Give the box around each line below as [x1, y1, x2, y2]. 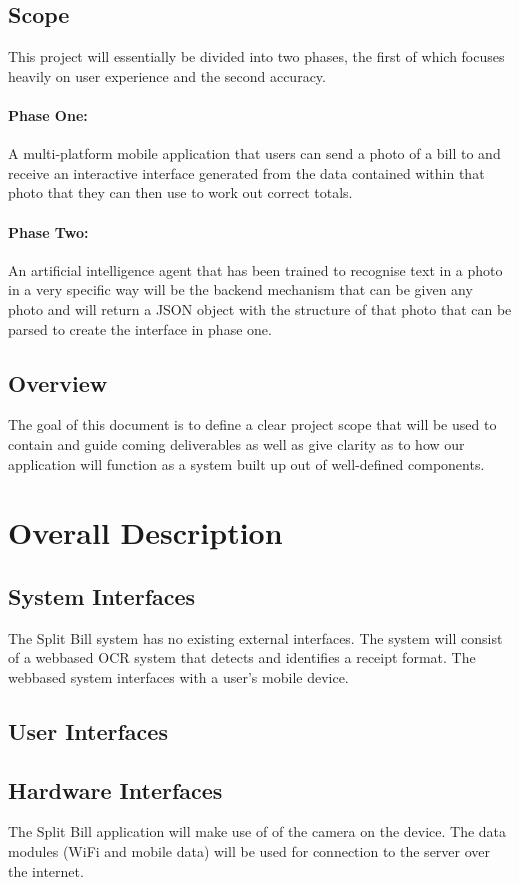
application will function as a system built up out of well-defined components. [8, 453, 485, 474]
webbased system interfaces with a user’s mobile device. [8, 666, 349, 687]
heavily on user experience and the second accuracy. [8, 65, 326, 86]
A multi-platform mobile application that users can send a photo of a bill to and [8, 143, 501, 164]
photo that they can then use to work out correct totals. [8, 182, 353, 203]
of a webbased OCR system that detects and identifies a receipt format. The [8, 647, 476, 668]
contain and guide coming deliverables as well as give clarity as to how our [8, 433, 465, 454]
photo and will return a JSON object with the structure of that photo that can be [8, 298, 512, 319]
